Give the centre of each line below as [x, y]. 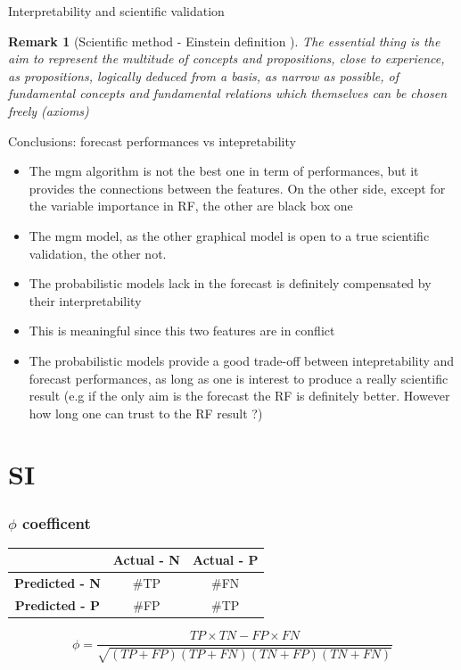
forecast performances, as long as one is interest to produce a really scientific [239, 378]
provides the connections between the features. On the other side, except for [237, 188]
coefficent [57, 522]
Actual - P [225, 560]
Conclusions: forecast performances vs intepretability [152, 141]
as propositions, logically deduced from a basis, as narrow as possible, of [204, 75]
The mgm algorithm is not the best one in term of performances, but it [224, 171]
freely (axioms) [49, 110]
